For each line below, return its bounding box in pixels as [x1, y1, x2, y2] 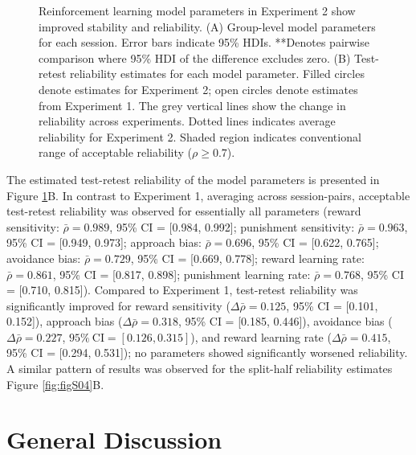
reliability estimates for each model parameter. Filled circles [69, 65, 365, 82]
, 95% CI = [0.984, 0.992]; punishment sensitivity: [109, 218, 355, 235]
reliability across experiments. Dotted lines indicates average [39, 113, 336, 129]
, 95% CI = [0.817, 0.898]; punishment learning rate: [52, 265, 311, 282]
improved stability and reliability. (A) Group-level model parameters [39, 18, 376, 35]
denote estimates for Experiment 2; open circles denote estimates [39, 80, 358, 97]
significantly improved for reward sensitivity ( [6, 297, 230, 314]
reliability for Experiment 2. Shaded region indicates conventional [39, 128, 361, 145]
